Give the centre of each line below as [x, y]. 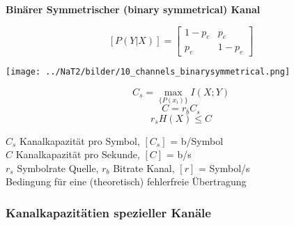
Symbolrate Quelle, [58, 168]
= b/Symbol [197, 140]
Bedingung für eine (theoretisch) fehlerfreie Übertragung [126, 181]
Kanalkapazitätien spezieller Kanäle [108, 212]
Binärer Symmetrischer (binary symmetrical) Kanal [133, 9]
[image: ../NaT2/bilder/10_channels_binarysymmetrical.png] [148, 72]
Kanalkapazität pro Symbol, [80, 140]
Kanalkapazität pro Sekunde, [78, 154]
